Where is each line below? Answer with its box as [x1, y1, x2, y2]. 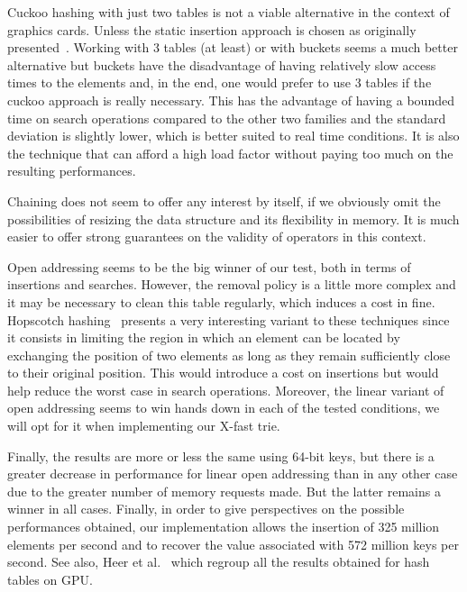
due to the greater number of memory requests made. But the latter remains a [7, 481, 441, 500]
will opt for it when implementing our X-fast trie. [7, 416, 280, 435]
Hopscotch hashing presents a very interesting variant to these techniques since [7, 310, 450, 329]
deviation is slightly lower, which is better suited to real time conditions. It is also [7, 126, 460, 145]
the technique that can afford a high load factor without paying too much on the [7, 143, 453, 162]
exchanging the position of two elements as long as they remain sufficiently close [7, 345, 451, 364]
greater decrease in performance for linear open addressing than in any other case [7, 464, 458, 483]
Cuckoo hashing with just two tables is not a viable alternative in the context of [7, 3, 450, 21]
